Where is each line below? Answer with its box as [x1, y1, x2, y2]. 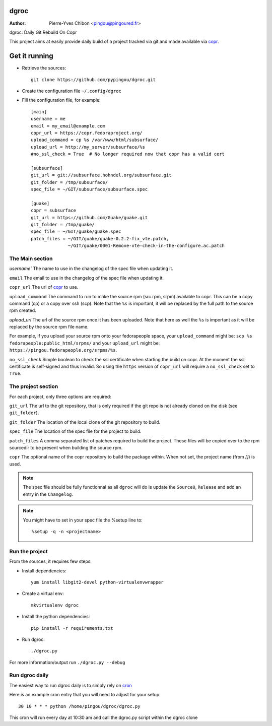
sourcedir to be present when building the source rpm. [9, 444, 123, 450]
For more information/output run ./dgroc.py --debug [9, 659, 125, 665]
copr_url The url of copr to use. [9, 284, 79, 290]
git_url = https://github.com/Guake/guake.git [31, 215, 148, 220]
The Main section [9, 255, 53, 262]
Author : [9, 20, 26, 26]
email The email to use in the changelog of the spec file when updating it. [9, 275, 164, 281]
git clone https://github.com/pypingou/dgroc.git [31, 77, 156, 83]
